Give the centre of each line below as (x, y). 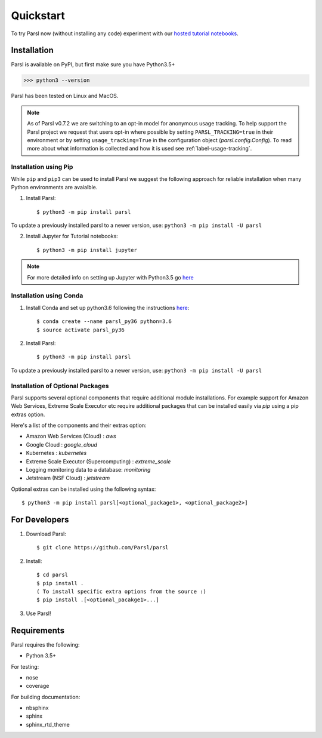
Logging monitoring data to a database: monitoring (88, 470)
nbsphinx (37, 708)
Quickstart (38, 16)
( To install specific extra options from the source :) (122, 592)
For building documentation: (46, 697)
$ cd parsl (52, 575)
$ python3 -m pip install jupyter (87, 250)
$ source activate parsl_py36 (81, 330)
